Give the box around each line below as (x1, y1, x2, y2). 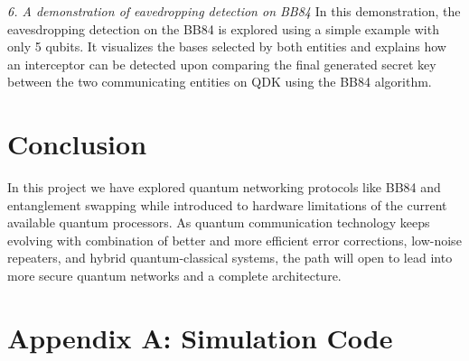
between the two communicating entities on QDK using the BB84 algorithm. (7, 72, 432, 91)
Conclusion (7, 125, 147, 162)
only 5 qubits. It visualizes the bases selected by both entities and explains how (7, 37, 446, 56)
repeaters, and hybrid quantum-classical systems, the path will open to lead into (7, 248, 453, 267)
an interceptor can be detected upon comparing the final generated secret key (7, 54, 436, 73)
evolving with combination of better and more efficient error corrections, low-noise (7, 230, 462, 249)
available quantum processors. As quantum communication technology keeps (7, 213, 430, 232)
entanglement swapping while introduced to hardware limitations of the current (7, 195, 447, 214)
